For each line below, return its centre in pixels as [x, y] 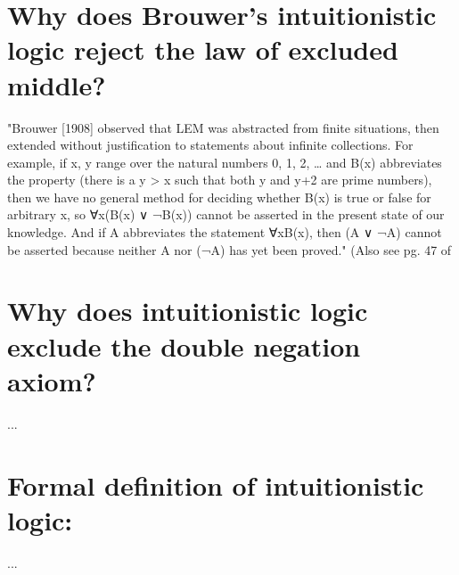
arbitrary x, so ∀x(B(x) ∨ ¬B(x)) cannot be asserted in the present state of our [226, 214]
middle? [57, 84]
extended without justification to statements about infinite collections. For [210, 145]
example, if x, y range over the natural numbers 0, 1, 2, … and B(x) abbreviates [225, 162]
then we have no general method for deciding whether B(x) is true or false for [219, 197]
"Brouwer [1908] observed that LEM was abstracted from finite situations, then [223, 127]
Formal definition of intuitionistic [216, 485]
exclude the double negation [184, 345]
